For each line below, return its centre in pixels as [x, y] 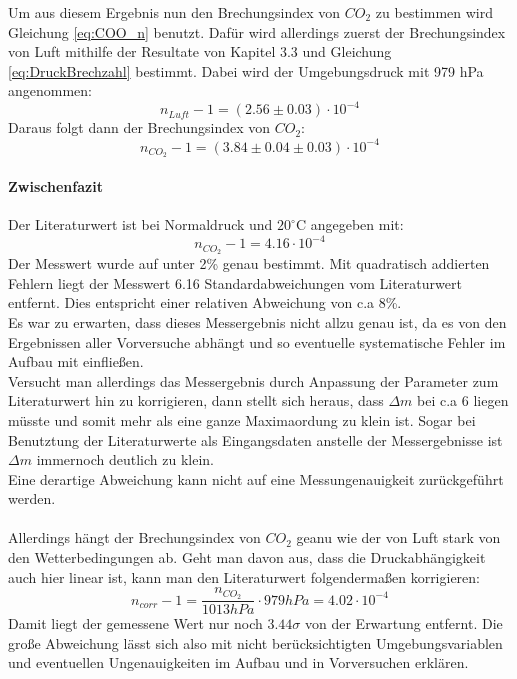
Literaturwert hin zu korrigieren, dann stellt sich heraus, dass [196, 400]
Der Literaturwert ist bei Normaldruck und [140, 224]
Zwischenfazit [55, 186]
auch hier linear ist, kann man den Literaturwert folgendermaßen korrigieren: [244, 576]
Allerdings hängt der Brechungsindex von [134, 537]
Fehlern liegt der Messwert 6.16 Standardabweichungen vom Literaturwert [235, 282]
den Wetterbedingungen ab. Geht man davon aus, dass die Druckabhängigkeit [247, 557]
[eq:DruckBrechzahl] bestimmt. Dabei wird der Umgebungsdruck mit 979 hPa [246, 70]
